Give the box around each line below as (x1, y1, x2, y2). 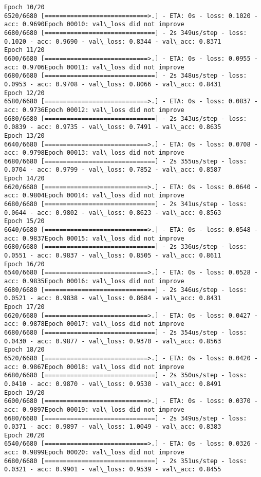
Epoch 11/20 (4, 46, 45, 54)
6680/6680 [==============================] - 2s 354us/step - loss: (4, 328, 247, 336)
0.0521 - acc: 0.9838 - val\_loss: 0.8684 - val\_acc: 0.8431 (4, 295, 221, 302)
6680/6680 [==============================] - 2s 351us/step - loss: (4, 457, 247, 465)
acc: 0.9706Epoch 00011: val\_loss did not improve (4, 63, 184, 71)
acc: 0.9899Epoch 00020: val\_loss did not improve (4, 449, 184, 456)
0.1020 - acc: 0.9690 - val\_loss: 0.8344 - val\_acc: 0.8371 (4, 38, 221, 45)
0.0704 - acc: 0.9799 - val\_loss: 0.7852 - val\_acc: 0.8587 (4, 166, 221, 174)
